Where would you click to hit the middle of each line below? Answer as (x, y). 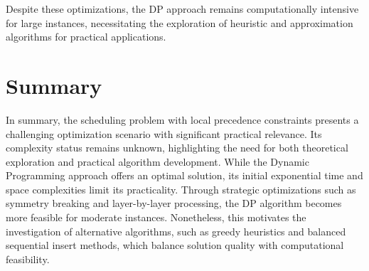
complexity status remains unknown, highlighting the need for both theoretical (177, 148)
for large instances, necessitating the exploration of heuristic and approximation (180, 22)
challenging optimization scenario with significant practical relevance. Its (164, 133)
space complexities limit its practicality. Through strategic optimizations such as (181, 189)
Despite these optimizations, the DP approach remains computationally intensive (182, 9)
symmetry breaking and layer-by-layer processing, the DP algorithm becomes (174, 203)
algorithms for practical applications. (86, 37)
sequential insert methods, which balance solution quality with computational (175, 245)
